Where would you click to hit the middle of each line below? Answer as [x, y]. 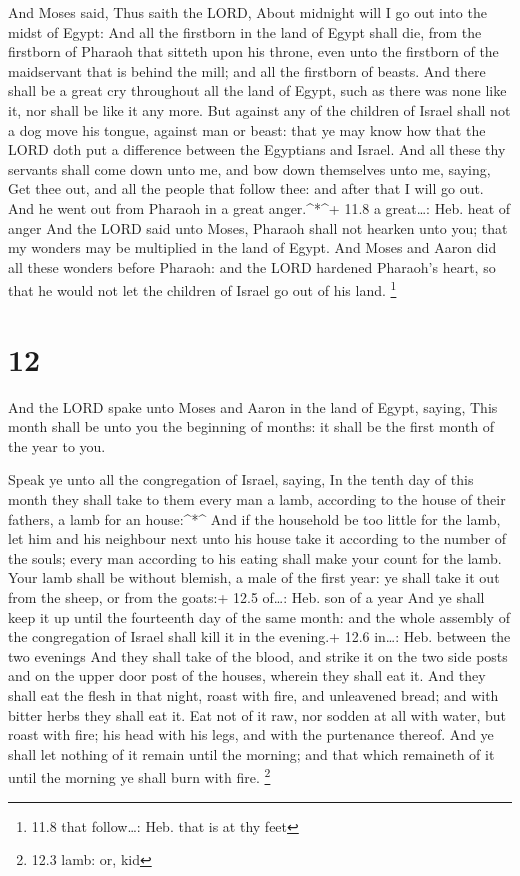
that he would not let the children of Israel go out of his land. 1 [202, 288]
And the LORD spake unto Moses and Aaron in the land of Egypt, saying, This [253, 406]
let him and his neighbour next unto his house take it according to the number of [257, 538]
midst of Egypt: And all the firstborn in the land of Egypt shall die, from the [245, 31]
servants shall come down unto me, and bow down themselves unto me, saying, [249, 168]
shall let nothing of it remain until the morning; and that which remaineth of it [251, 753]
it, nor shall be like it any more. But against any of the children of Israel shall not [259, 109]
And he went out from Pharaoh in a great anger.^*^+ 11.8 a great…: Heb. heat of [259, 207]
